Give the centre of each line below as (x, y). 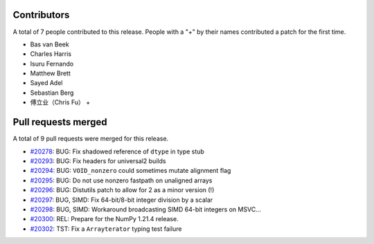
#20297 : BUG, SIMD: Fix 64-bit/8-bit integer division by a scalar (122, 200)
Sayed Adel (46, 83)
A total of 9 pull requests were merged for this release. (91, 139)
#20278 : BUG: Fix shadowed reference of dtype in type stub (117, 151)
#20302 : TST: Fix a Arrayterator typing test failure (106, 229)
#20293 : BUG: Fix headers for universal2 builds (98, 161)
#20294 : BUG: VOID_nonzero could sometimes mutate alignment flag (131, 171)
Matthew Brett (50, 73)
